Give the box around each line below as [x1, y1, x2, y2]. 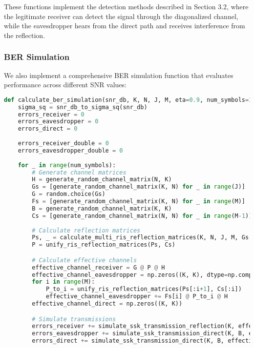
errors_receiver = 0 [18, 111, 85, 118]
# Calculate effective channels [32, 256, 137, 264]
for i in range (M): [32, 278, 95, 286]
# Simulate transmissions [32, 315, 116, 323]
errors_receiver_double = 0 [18, 140, 109, 147]
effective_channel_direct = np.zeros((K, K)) [32, 300, 183, 308]
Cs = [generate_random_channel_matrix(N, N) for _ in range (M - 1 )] [32, 212, 253, 219]
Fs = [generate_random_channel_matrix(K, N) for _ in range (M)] [32, 198, 246, 205]
